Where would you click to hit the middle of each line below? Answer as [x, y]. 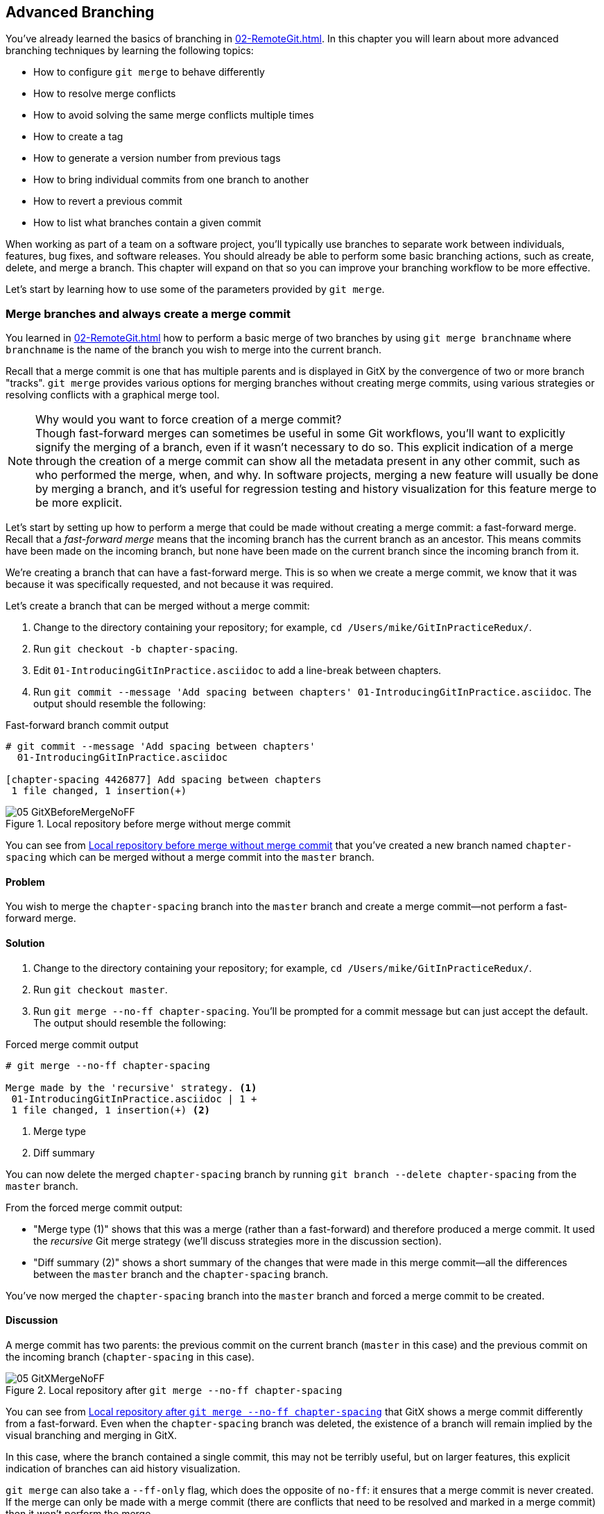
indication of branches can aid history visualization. [123, 1468]
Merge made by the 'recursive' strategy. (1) [131, 1087]
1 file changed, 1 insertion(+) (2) [111, 1110]
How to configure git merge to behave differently [149, 72]
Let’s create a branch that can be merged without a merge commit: [158, 606]
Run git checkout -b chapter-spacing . [136, 649]
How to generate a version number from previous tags [157, 158]
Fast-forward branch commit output [87, 725]
